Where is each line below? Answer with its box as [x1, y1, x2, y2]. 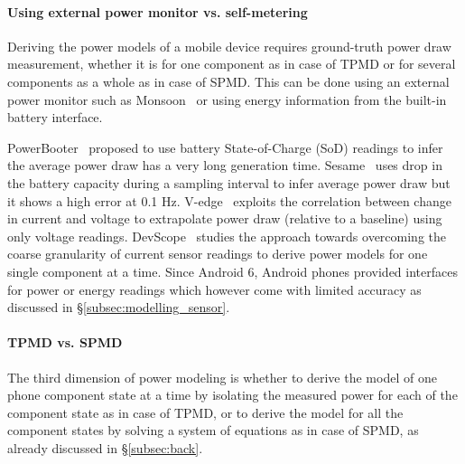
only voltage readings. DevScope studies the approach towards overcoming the [7, 226, 446, 245]
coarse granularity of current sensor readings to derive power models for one [7, 244, 428, 263]
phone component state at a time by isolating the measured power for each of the [7, 385, 458, 404]
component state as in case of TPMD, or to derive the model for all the [7, 402, 404, 421]
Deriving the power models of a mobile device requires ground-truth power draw [7, 36, 451, 55]
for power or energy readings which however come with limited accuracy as [7, 279, 422, 298]
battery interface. [7, 108, 103, 127]
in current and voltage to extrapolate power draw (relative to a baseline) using [7, 209, 442, 228]
